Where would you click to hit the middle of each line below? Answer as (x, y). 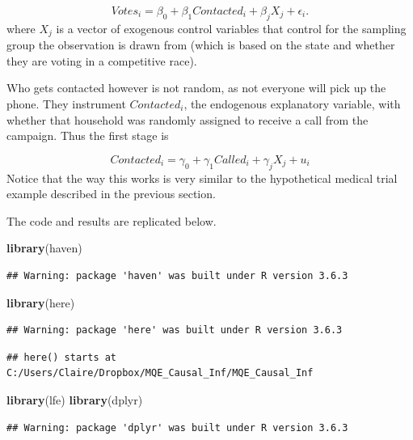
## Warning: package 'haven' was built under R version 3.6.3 (177, 275)
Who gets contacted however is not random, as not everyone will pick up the (196, 88)
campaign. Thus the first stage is (88, 135)
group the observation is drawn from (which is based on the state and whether (201, 45)
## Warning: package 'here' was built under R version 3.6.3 (175, 330)
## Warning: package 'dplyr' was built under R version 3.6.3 (177, 427)
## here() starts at (62, 357)
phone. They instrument (66, 104)
